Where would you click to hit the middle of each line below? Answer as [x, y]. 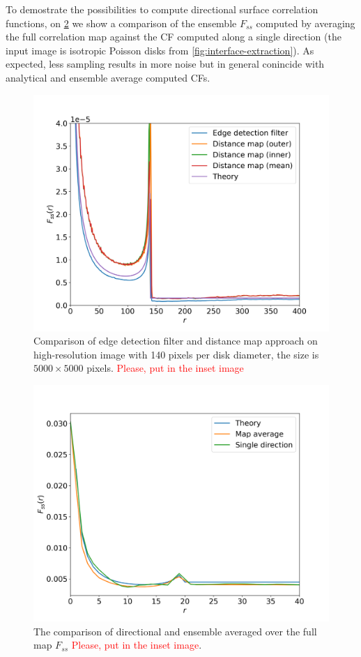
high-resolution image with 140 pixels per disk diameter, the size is [176, 354]
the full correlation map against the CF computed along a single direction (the [174, 37]
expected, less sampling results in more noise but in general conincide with [165, 64]
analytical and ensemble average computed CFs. [108, 77]
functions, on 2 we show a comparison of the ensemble [121, 23]
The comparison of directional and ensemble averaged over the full [175, 631]
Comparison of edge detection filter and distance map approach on [176, 341]
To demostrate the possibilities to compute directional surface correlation [162, 9]
